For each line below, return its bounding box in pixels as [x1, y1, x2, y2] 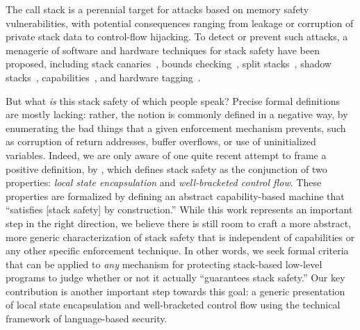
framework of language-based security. [6, 311, 167, 326]
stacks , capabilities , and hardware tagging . [6, 69, 201, 84]
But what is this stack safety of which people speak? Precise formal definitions [6, 93, 341, 108]
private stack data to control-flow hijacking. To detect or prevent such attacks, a [6, 29, 348, 44]
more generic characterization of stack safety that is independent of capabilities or [6, 229, 355, 244]
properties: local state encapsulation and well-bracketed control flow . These [6, 175, 322, 190]
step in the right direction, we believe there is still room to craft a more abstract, [6, 215, 352, 230]
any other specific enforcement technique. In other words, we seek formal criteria [6, 243, 349, 258]
